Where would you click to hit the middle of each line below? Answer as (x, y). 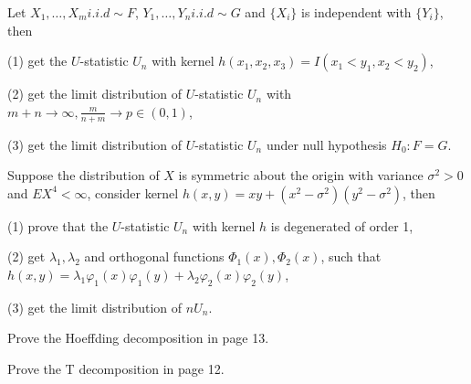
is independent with (356, 12)
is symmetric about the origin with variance (301, 175)
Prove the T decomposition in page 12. (116, 368)
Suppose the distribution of (84, 175)
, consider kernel (133, 192)
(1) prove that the (58, 225)
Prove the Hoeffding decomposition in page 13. (138, 338)
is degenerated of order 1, (342, 225)
